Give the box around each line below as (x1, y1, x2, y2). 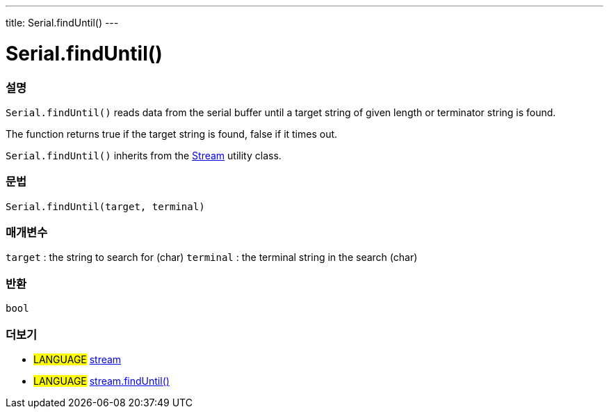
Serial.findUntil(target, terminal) (6, 200, 205, 212)
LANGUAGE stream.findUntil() (33, 374, 170, 387)
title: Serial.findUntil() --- (6, 17, 119, 29)
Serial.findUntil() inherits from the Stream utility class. (6, 149, 282, 161)
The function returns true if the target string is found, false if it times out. (6, 127, 338, 140)
